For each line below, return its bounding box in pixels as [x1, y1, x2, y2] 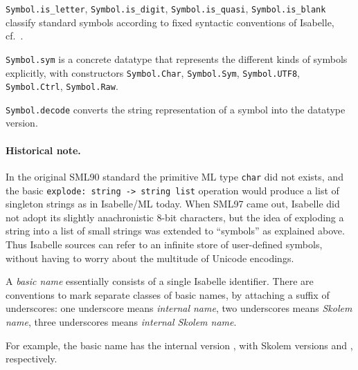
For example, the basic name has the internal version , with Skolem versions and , [6, 337, 353, 352]
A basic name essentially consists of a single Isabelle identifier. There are [6, 274, 314, 288]
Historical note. [6, 142, 81, 157]
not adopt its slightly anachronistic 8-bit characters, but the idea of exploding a [6, 210, 344, 224]
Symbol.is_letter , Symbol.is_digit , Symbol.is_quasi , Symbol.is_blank [6, 1, 326, 15]
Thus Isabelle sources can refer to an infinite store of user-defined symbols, [6, 237, 323, 251]
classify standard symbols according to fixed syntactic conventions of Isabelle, [6, 15, 334, 29]
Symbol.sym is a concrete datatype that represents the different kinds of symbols [6, 51, 348, 66]
